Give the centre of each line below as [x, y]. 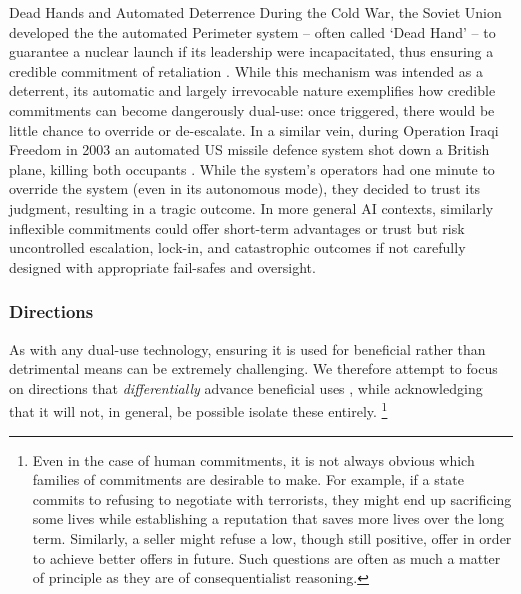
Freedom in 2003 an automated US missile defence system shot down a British [249, 149]
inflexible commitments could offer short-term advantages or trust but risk [237, 227]
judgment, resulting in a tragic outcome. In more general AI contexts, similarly [251, 207]
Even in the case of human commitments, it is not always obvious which [253, 459]
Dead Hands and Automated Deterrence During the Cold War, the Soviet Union [255, 12]
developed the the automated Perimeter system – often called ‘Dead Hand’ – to [252, 31]
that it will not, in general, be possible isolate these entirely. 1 [198, 409]
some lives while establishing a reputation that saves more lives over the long [268, 518]
